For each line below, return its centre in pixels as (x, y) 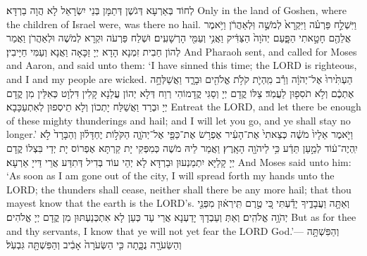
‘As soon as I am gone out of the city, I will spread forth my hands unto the (170, 175)
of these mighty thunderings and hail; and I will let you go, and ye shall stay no (179, 120)
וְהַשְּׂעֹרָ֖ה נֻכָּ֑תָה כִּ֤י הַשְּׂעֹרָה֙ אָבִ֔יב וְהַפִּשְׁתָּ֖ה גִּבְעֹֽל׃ (94, 244)
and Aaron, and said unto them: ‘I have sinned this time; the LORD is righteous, (182, 65)
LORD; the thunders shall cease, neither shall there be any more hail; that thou (179, 189)
